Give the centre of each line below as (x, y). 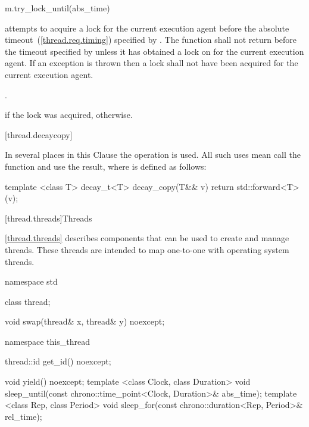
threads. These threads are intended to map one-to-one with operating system (147, 249)
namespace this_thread (47, 341)
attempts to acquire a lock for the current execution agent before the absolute (147, 28)
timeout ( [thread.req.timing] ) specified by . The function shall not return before (151, 40)
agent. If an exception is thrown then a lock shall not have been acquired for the (152, 63)
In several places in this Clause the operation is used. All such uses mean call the (153, 155)
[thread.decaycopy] (39, 134)
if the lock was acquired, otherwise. (69, 115)
